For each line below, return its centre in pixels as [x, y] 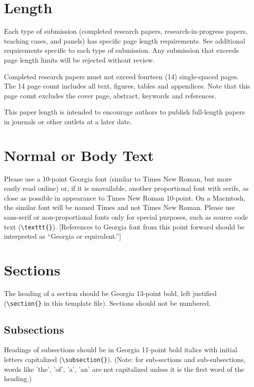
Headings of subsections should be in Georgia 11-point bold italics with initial [121, 350]
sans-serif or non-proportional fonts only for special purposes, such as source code [126, 216]
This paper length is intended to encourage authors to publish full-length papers [125, 112]
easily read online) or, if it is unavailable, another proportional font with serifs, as [127, 188]
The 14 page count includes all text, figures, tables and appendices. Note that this [127, 86]
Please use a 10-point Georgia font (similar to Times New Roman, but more [118, 178]
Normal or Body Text [79, 155]
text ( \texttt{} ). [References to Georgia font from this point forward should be [124, 226]
